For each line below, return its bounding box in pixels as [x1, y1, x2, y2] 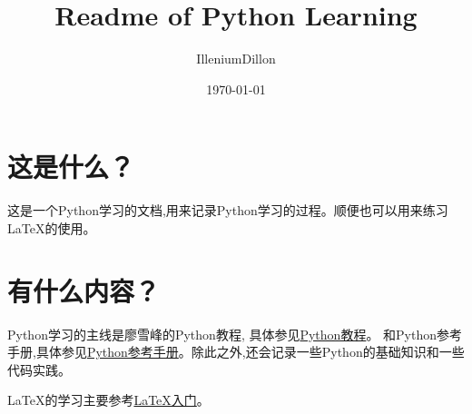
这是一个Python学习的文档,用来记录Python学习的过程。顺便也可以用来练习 [7, 201, 448, 220]
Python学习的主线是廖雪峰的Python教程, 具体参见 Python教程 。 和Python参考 [7, 324, 462, 343]
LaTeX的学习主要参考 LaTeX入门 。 [7, 390, 210, 409]
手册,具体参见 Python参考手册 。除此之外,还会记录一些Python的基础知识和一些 [7, 342, 465, 361]
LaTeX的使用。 [7, 218, 96, 237]
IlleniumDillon [196, 49, 276, 68]
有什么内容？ [7, 271, 161, 309]
